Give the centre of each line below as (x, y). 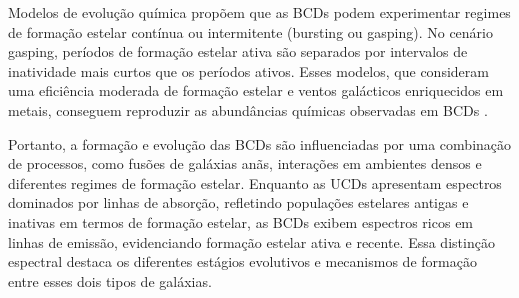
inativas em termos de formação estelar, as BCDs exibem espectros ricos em (241, 221)
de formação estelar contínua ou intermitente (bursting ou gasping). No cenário (250, 31)
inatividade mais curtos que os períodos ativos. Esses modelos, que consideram (248, 70)
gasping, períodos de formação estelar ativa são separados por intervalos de (238, 51)
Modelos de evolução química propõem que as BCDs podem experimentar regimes (259, 12)
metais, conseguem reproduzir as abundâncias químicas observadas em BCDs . (248, 109)
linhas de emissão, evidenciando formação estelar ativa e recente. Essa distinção (251, 241)
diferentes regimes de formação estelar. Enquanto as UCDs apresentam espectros (255, 182)
